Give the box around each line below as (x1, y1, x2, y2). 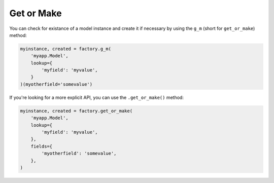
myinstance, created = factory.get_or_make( (20, 108, 133, 114)
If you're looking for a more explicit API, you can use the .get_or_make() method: (9, 94, 184, 100)
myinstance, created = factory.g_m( (20, 46, 112, 52)
